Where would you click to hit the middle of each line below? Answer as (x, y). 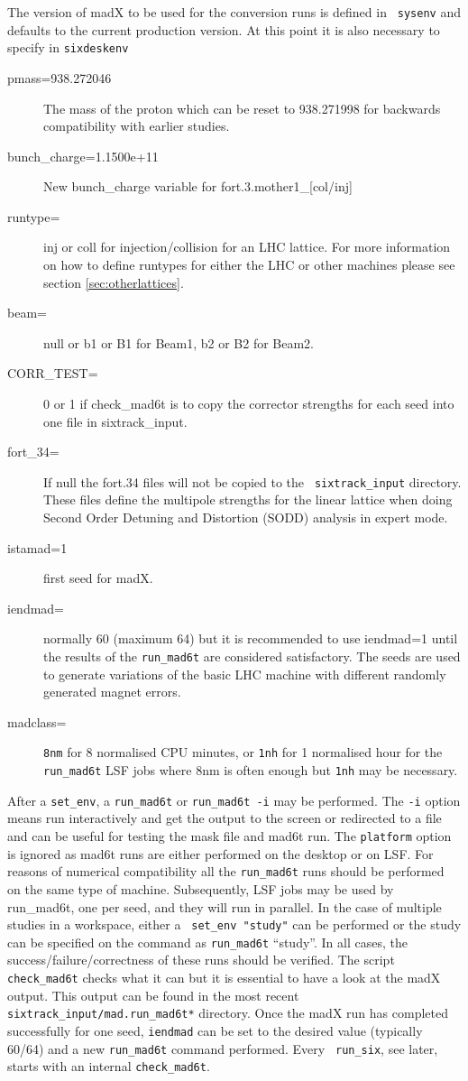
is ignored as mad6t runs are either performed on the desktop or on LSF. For (220, 853)
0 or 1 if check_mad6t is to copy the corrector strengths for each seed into (249, 404)
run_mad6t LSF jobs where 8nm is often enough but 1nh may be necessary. (251, 770)
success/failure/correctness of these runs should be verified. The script (201, 960)
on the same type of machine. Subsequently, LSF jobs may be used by (201, 888)
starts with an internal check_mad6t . (109, 1066)
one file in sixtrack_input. (115, 421)
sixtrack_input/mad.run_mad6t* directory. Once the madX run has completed (228, 1013)
